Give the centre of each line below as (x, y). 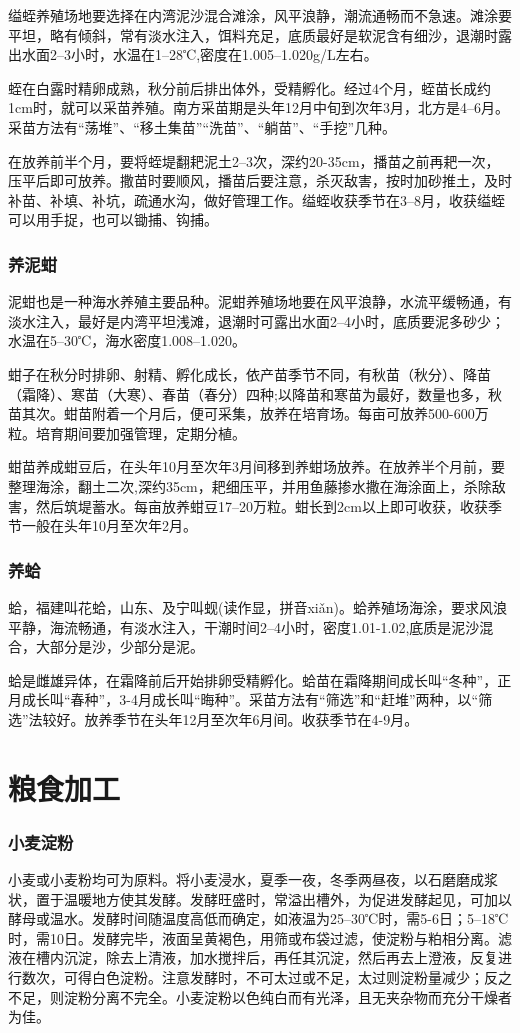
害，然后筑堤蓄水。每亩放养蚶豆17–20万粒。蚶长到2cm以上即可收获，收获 (248, 505)
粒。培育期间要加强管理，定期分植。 (127, 432)
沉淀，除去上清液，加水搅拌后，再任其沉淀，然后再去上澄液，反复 (280, 957)
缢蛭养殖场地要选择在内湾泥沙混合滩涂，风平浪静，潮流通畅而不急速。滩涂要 (260, 15)
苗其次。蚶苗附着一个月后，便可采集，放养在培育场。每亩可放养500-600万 (248, 413)
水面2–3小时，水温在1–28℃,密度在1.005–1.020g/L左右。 (199, 54)
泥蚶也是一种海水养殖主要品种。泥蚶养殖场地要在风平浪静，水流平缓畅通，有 (260, 301)
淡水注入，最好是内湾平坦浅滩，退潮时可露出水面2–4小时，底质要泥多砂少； (256, 320)
